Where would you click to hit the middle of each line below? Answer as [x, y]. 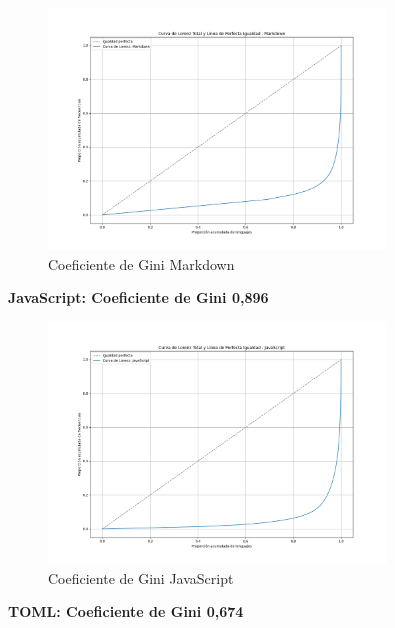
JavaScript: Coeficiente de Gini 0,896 [138, 297]
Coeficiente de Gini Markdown [141, 263]
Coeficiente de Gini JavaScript [141, 577]
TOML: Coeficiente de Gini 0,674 [126, 611]
